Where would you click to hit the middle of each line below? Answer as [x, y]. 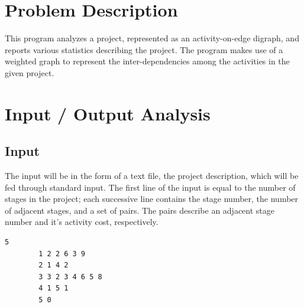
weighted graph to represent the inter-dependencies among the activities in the [147, 61]
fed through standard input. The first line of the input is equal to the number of [150, 187]
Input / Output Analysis [108, 113]
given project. [30, 72]
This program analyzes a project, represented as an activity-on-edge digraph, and [152, 38]
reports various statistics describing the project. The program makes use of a [144, 49]
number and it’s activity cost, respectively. [82, 222]
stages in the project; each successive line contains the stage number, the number [152, 199]
